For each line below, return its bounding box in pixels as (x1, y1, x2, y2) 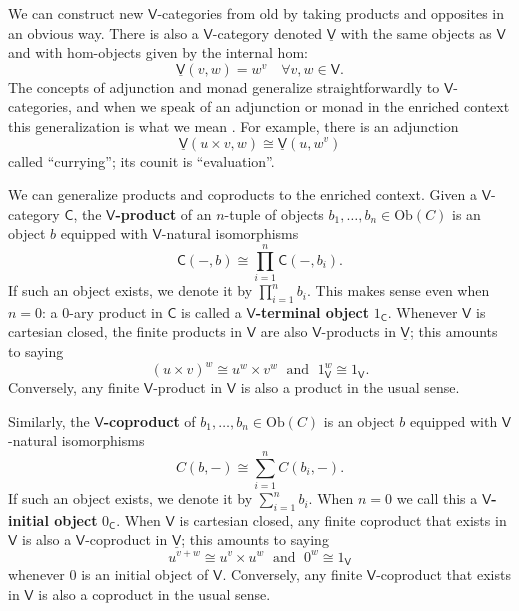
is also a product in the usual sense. (240, 377, 460, 398)
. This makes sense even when (307, 280, 490, 301)
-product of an (115, 203, 212, 224)
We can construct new (8, 3, 144, 23)
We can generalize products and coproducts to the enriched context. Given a (8, 184, 478, 205)
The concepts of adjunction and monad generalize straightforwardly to (8, 76, 440, 97)
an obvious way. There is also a (8, 22, 199, 43)
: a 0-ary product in (42, 301, 163, 322)
